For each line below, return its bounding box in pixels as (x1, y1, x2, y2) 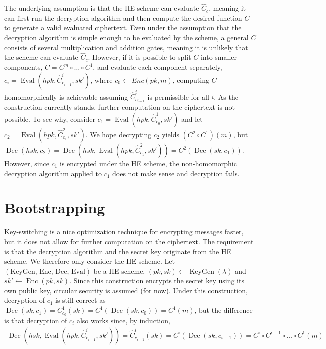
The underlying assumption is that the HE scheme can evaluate (4, 3, 199, 13)
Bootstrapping (4, 197, 105, 218)
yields (162, 129, 179, 139)
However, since (4, 158, 49, 168)
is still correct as (55, 295, 106, 305)
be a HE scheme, (93, 265, 145, 276)
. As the (214, 91, 238, 102)
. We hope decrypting (85, 129, 152, 139)
